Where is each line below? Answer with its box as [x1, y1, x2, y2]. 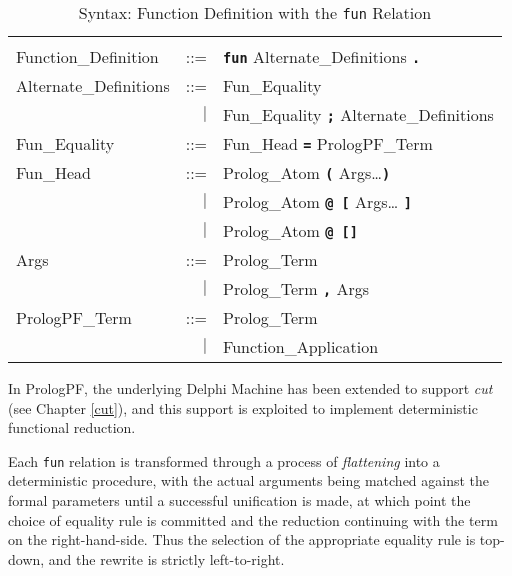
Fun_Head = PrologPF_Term [223, 132, 433, 155]
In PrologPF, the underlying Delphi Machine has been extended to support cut [8, 378, 493, 398]
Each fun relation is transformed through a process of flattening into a [8, 450, 440, 471]
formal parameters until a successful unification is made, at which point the [8, 490, 471, 511]
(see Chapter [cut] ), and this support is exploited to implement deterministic [8, 397, 478, 418]
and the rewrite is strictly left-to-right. [48, 548, 285, 569]
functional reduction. [8, 417, 136, 438]
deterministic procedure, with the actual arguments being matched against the [8, 470, 490, 491]
